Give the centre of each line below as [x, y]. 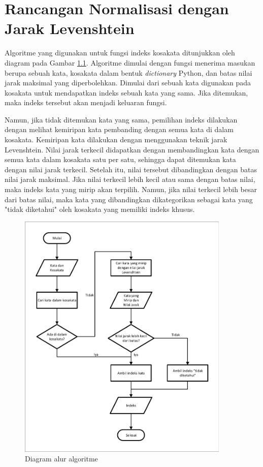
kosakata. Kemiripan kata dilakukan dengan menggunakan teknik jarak [116, 139]
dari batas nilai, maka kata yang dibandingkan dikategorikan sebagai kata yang [129, 199]
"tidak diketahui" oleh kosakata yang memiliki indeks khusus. [100, 209]
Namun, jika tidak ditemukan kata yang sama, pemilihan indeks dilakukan [121, 119]
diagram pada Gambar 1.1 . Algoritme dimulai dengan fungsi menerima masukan [130, 62]
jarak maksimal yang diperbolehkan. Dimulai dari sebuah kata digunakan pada [128, 83]
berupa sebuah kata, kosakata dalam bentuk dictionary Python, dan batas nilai [128, 72]
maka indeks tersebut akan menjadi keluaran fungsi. [86, 102]
